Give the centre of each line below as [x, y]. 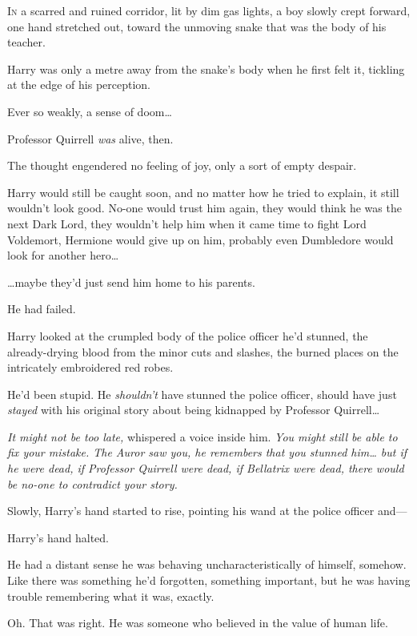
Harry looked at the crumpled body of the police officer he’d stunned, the [188, 335]
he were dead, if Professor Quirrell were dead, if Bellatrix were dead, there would [206, 468]
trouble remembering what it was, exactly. [111, 596]
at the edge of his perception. [79, 85]
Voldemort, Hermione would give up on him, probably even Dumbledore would [200, 239]
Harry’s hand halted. [58, 537]
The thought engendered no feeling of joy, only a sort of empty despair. [182, 165]
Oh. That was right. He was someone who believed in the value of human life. [198, 623]
